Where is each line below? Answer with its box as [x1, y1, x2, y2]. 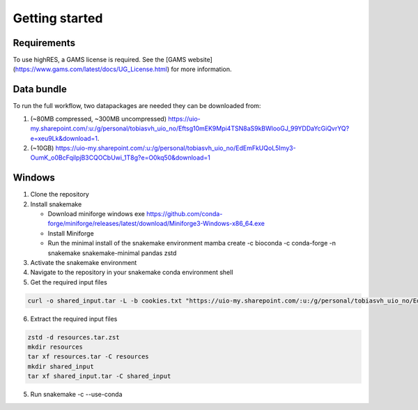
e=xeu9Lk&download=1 [30, 134, 98, 142]
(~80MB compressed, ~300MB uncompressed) [30, 114, 167, 123]
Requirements [13, 37, 76, 49]
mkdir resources [27, 343, 84, 351]
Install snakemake [30, 199, 82, 208]
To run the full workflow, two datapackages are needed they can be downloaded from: [13, 102, 261, 110]
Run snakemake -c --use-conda [30, 390, 123, 399]
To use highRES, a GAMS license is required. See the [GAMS [13, 56, 187, 64]
